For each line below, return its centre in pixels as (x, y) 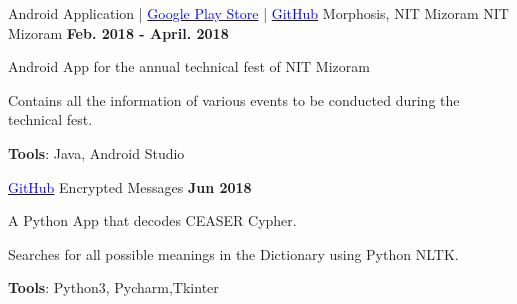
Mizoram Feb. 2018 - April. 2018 (118, 32)
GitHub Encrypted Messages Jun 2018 (130, 186)
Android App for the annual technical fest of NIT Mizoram (189, 66)
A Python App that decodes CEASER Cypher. (152, 220)
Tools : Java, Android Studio (96, 152)
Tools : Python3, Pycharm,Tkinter (113, 287)
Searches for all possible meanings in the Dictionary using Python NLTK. (233, 253)
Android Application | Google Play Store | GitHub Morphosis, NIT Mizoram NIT (258, 13)
